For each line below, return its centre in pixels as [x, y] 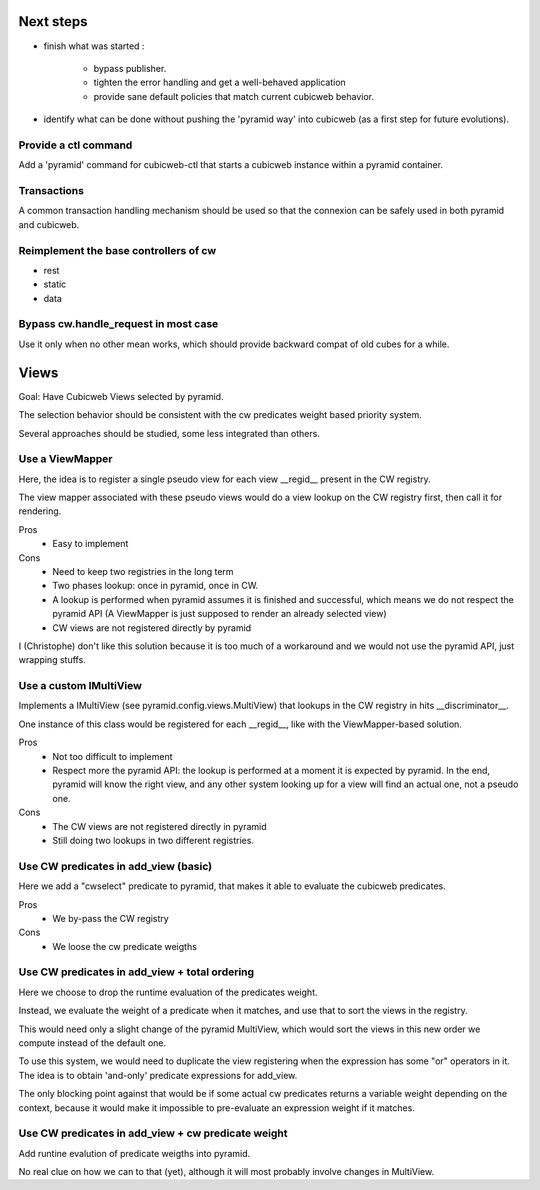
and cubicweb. [49, 224]
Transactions [51, 190]
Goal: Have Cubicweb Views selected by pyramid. [121, 396]
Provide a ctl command [75, 145]
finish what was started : [94, 46]
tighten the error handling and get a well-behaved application [220, 82]
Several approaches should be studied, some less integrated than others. [169, 433]
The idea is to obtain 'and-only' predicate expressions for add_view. [158, 1075]
